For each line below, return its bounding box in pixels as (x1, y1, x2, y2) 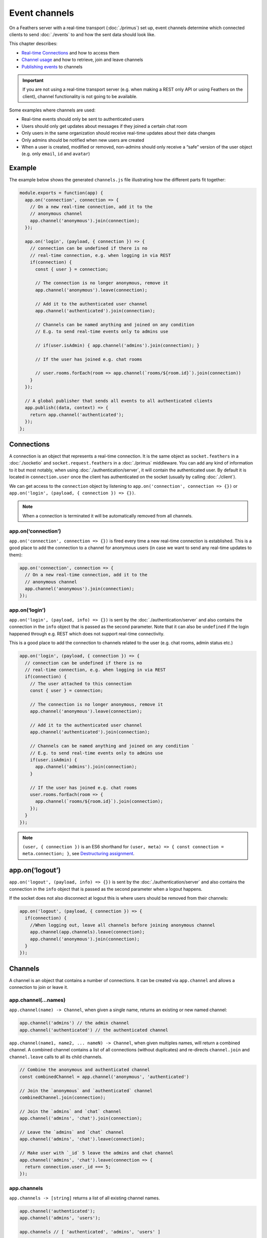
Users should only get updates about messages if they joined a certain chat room (21, 123, 187, 129)
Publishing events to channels (21, 63, 83, 69)
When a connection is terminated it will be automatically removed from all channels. (22, 513, 193, 518)
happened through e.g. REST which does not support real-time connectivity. (9, 630, 165, 636)
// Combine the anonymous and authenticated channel (19, 1067, 150, 1073)
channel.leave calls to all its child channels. (9, 1054, 103, 1060)
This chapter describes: (9, 41, 58, 47)
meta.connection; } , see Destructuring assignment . (22, 851, 134, 857)
